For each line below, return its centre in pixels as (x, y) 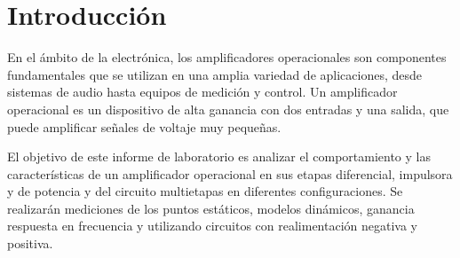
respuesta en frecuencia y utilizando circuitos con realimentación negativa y (212, 226)
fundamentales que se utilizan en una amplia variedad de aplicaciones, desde (215, 74)
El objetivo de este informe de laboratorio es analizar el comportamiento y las (219, 156)
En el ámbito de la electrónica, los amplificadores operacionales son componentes (227, 57)
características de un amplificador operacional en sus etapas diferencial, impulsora (230, 173)
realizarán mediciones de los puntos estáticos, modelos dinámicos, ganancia (211, 208)
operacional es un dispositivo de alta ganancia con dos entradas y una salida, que (228, 109)
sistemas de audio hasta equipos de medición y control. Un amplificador (202, 92)
